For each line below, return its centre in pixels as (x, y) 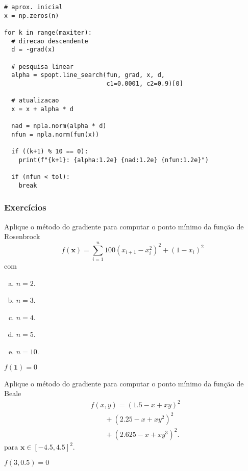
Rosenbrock (22, 236)
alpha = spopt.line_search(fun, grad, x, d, (88, 75)
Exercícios (25, 207)
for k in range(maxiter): (48, 32)
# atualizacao (35, 101)
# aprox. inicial (33, 7)
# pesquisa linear (43, 67)
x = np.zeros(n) (32, 16)
